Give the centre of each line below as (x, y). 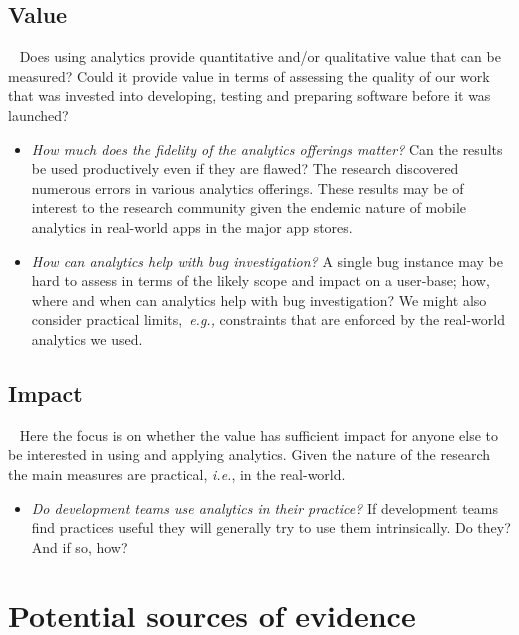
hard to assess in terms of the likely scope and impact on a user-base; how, (260, 280)
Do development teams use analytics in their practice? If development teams (265, 507)
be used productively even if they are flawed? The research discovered (245, 168)
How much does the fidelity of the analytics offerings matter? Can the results (267, 148)
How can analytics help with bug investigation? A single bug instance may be (267, 260)
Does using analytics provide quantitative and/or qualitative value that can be (260, 56)
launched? (38, 114)
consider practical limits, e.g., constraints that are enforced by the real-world (268, 319)
